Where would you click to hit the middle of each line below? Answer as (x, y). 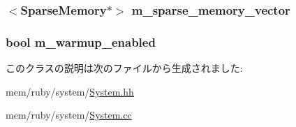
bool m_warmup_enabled (81, 42)
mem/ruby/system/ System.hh (70, 91)
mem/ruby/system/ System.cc (69, 115)
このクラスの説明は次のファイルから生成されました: (124, 68)
